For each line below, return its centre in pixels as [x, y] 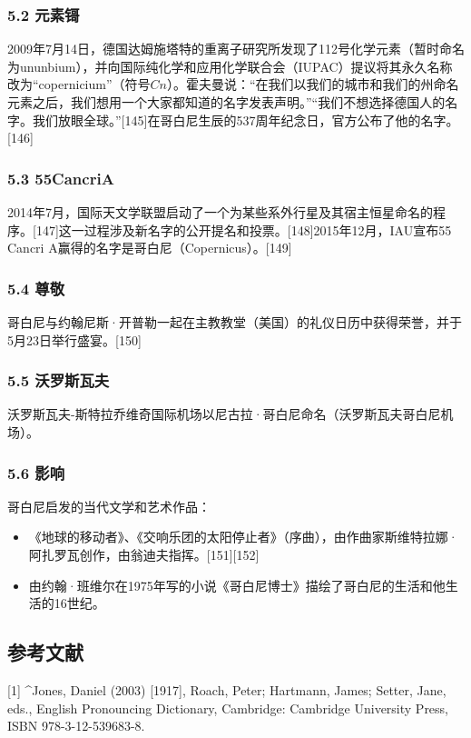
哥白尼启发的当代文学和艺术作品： [109, 506]
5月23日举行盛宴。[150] [74, 339]
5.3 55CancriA [61, 178]
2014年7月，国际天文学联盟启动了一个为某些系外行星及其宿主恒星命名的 [220, 212]
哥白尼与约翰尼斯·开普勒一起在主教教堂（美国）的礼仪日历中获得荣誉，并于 [235, 322]
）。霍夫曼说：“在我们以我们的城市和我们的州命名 [313, 84]
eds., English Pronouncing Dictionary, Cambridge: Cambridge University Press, [228, 708]
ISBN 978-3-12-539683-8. [76, 726]
